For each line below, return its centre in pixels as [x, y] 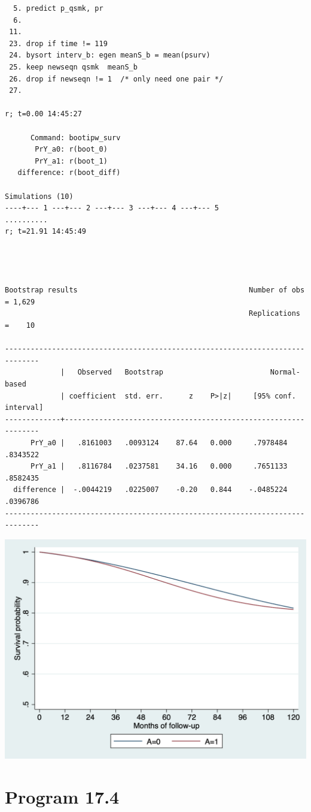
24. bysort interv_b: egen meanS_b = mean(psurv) [110, 55]
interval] [24, 408]
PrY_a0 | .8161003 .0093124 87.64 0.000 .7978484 [159, 443]
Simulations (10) [39, 196]
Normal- [285, 372]
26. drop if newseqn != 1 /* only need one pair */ [116, 79]
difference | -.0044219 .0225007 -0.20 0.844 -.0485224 [150, 490]
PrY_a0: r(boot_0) [71, 150]
